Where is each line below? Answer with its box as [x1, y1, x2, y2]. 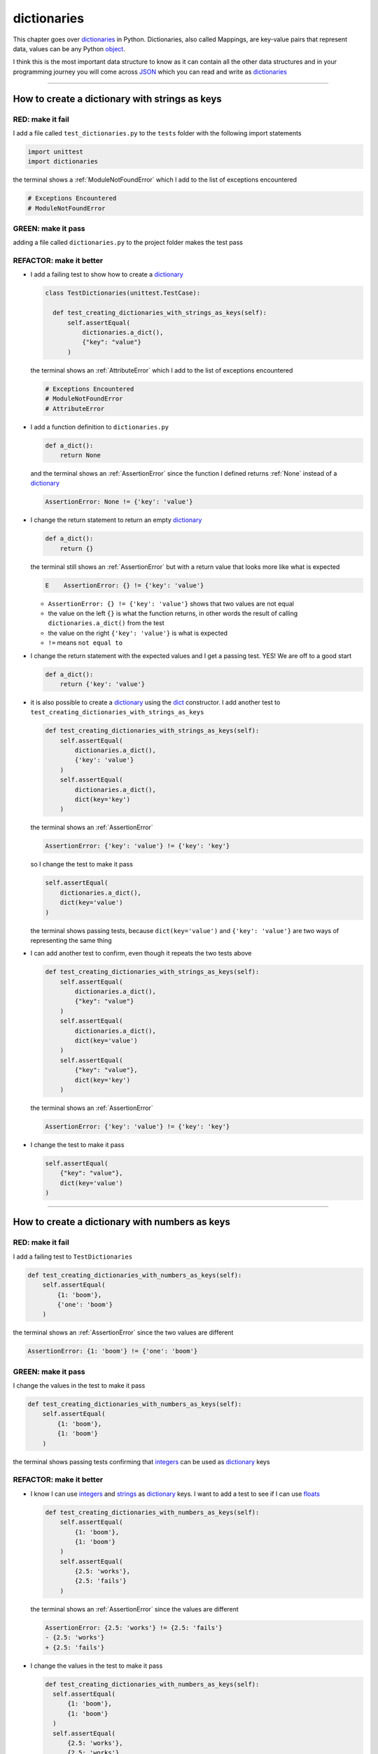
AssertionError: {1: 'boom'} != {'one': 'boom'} [27, 1347, 198, 1355]
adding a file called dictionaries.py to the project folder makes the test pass [13, 239, 243, 247]
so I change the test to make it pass [30, 860, 133, 869]
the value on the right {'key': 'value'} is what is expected [48, 629, 227, 637]
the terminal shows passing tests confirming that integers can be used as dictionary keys [13, 1457, 270, 1466]
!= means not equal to [48, 638, 122, 647]
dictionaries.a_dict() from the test [48, 619, 164, 627]
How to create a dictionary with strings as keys [13, 93, 222, 105]
